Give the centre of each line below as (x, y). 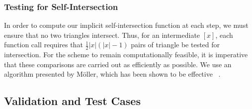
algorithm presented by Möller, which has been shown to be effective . (112, 74)
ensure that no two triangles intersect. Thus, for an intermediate (102, 35)
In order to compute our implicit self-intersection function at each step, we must (126, 25)
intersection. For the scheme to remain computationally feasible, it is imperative (126, 54)
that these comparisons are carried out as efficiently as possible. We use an (118, 64)
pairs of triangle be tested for (175, 45)
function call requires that (43, 45)
